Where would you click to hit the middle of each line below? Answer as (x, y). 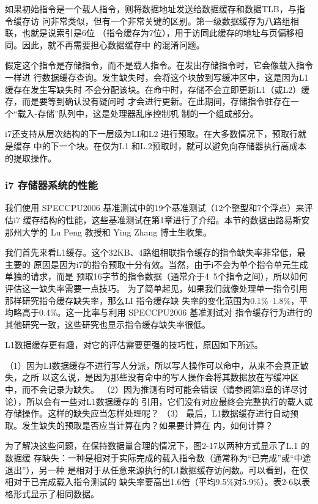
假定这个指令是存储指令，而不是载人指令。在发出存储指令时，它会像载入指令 (159, 65)
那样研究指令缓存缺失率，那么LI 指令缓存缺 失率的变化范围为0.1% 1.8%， (152, 300)
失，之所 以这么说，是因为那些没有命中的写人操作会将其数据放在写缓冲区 (152, 377)
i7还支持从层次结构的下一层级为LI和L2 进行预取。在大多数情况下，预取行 (152, 134)
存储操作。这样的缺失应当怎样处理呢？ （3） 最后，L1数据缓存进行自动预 (152, 413)
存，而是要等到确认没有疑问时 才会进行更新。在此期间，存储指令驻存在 (148, 101)
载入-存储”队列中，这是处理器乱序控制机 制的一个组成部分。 (138, 113)
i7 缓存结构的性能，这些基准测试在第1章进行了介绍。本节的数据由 (144, 219)
